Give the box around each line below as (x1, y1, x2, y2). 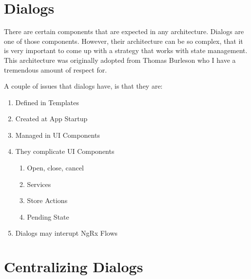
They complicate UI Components (15, 146, 115, 156)
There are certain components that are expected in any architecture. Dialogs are (4, 26, 244, 37)
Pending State (27, 211, 69, 222)
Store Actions (27, 195, 68, 205)
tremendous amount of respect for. (4, 64, 107, 74)
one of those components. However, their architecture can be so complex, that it (4, 36, 243, 46)
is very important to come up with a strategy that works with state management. (4, 45, 248, 56)
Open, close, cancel (27, 163, 84, 173)
